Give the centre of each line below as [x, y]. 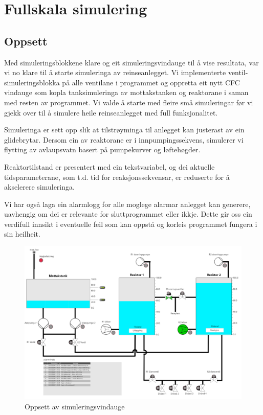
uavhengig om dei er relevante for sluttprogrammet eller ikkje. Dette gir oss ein [128, 214]
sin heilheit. [22, 234]
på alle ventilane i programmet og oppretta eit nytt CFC [151, 82]
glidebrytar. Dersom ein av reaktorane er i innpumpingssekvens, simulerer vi [124, 139]
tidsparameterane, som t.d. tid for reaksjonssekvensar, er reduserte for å [117, 177]
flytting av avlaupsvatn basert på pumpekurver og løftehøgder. [102, 149]
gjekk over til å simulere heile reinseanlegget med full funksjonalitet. [111, 112]
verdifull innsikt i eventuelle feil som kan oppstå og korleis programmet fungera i [131, 224]
